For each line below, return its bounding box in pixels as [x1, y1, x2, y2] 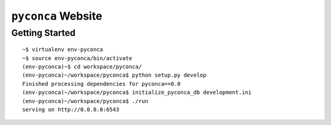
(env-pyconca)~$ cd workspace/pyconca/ [22, 63, 142, 70]
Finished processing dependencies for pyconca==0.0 [22, 80, 181, 87]
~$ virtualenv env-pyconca [22, 46, 104, 53]
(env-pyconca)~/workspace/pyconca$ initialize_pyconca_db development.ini [22, 89, 252, 96]
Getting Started [11, 28, 76, 39]
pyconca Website [11, 9, 102, 23]
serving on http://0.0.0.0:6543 [22, 106, 120, 113]
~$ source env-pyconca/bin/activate [22, 55, 132, 61]
